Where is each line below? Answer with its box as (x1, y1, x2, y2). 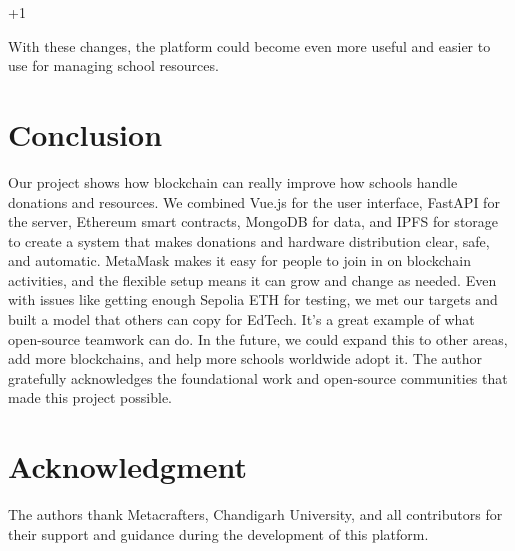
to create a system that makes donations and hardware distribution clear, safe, (8, 230, 490, 251)
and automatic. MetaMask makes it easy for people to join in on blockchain (8, 250, 472, 271)
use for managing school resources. (8, 55, 219, 76)
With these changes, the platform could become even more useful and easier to (8, 35, 491, 56)
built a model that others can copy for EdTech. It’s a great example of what (8, 309, 475, 330)
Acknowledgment (8, 446, 247, 487)
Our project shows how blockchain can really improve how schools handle (8, 171, 458, 192)
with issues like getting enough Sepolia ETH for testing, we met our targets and (8, 289, 498, 310)
